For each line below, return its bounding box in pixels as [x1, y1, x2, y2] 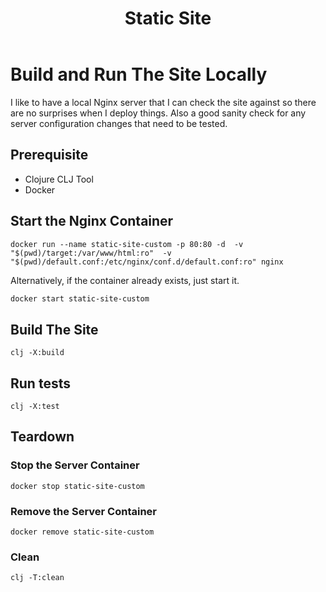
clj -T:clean [10, 573, 65, 583]
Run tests [10, 375, 71, 392]
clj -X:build [10, 348, 65, 358]
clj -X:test [10, 402, 60, 412]
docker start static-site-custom [10, 293, 150, 304]
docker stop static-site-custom [10, 481, 145, 491]
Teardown [10, 428, 75, 446]
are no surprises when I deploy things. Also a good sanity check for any [10, 107, 307, 119]
